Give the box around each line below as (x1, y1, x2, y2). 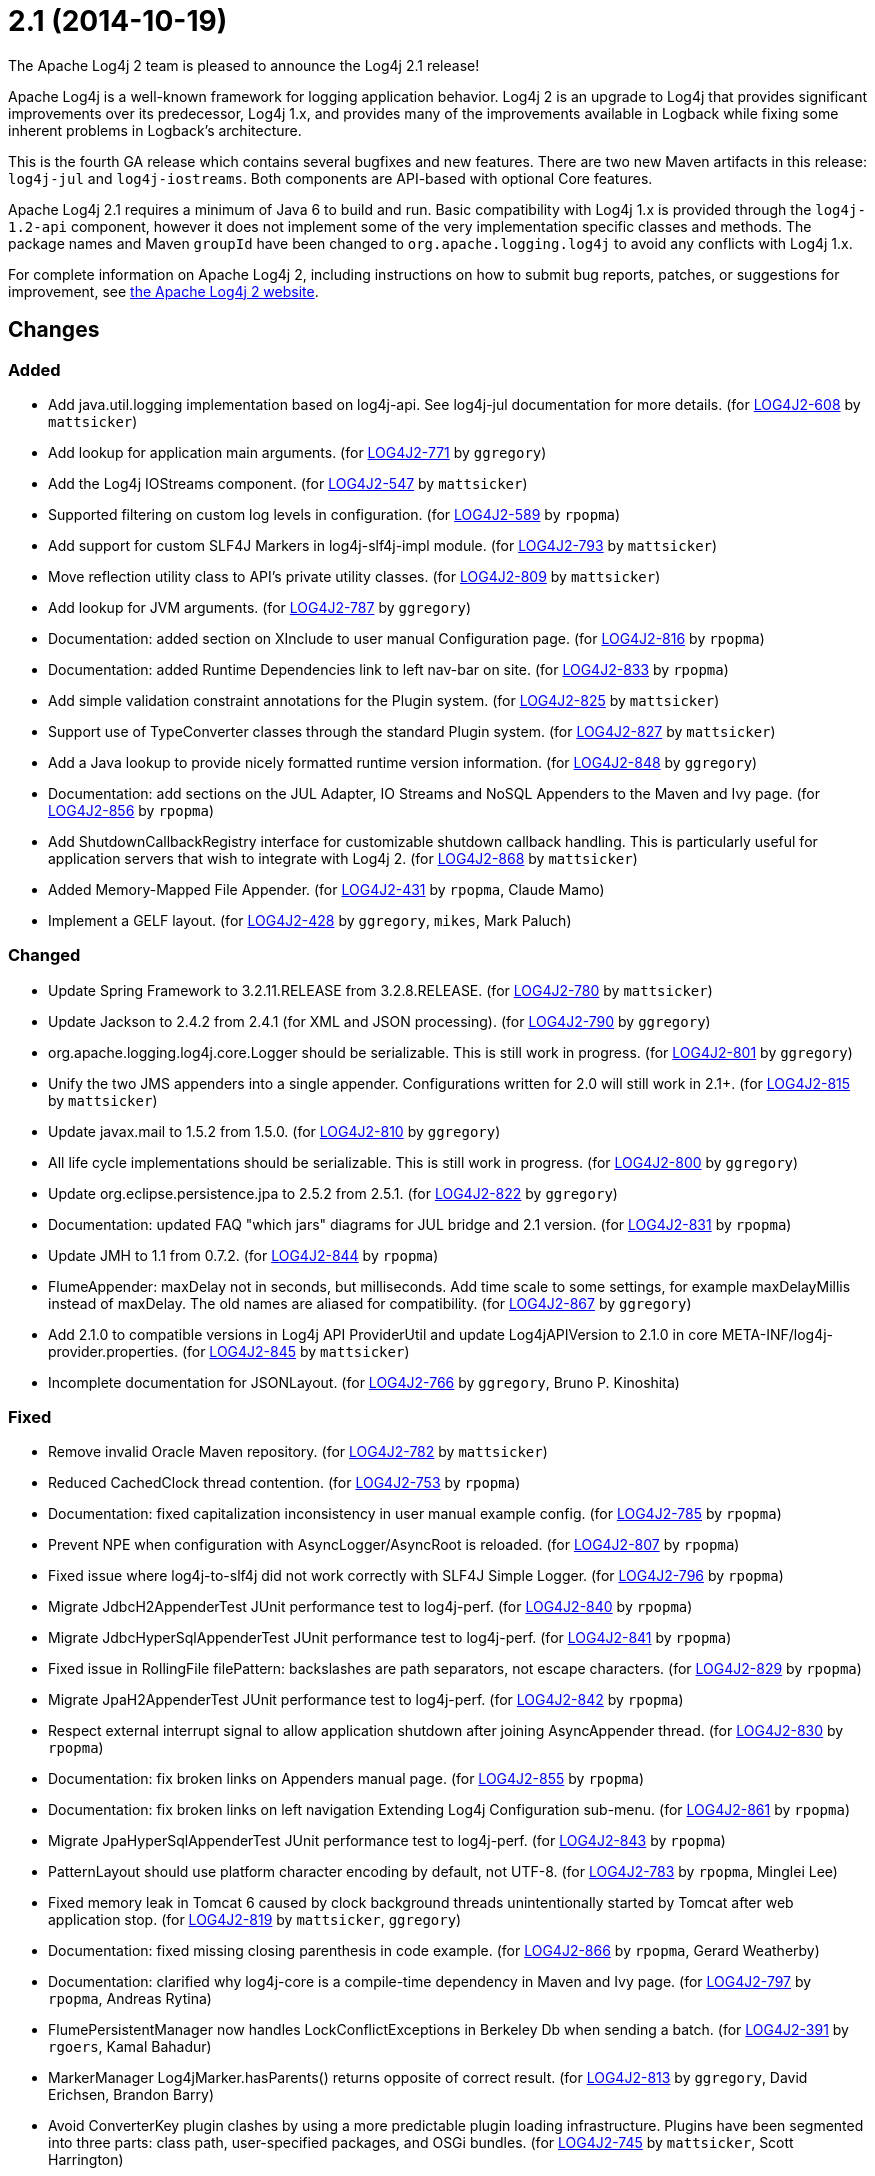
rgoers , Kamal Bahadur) (48, 2038, 212, 2056)
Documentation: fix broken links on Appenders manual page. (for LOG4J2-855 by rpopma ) (48, 1770, 645, 1788)
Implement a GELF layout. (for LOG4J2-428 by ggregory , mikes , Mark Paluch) (48, 911, 572, 929)
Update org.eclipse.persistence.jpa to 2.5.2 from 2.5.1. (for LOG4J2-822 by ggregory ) (48, 1184, 618, 1202)
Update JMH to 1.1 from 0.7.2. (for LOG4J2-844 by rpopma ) (48, 1246, 439, 1264)
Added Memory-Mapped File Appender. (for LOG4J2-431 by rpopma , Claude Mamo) (48, 880, 605, 898)
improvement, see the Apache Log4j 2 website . (8, 282, 319, 300)
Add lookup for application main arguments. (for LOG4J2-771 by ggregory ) (48, 443, 547, 461)
